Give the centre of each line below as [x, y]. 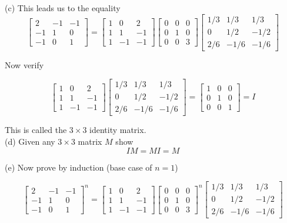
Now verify [24, 64]
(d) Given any [30, 141]
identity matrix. [118, 130]
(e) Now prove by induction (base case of [79, 167]
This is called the [36, 130]
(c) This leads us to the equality [63, 8]
